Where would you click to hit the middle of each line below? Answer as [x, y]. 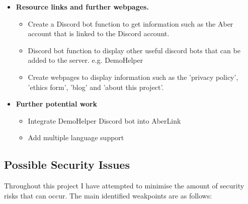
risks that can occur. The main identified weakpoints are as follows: [108, 195]
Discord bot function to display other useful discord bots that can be [134, 50]
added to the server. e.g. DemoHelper [86, 60]
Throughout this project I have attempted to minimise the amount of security [124, 186]
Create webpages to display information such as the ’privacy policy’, [133, 77]
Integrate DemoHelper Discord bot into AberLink [104, 120]
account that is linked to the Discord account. [99, 33]
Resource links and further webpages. [82, 7]
